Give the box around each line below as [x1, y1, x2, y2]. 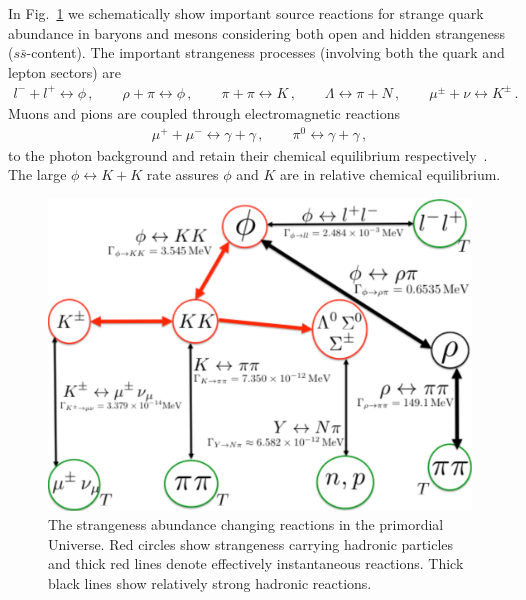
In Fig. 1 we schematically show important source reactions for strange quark [8, 3, 484, 23]
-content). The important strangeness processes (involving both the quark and [26, 42, 505, 63]
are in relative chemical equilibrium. [280, 164, 501, 185]
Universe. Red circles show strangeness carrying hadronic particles [48, 533, 454, 554]
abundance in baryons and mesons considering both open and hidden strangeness [8, 22, 505, 43]
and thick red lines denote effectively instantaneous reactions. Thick [48, 553, 464, 574]
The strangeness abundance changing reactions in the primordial [48, 514, 444, 535]
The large [8, 164, 67, 185]
